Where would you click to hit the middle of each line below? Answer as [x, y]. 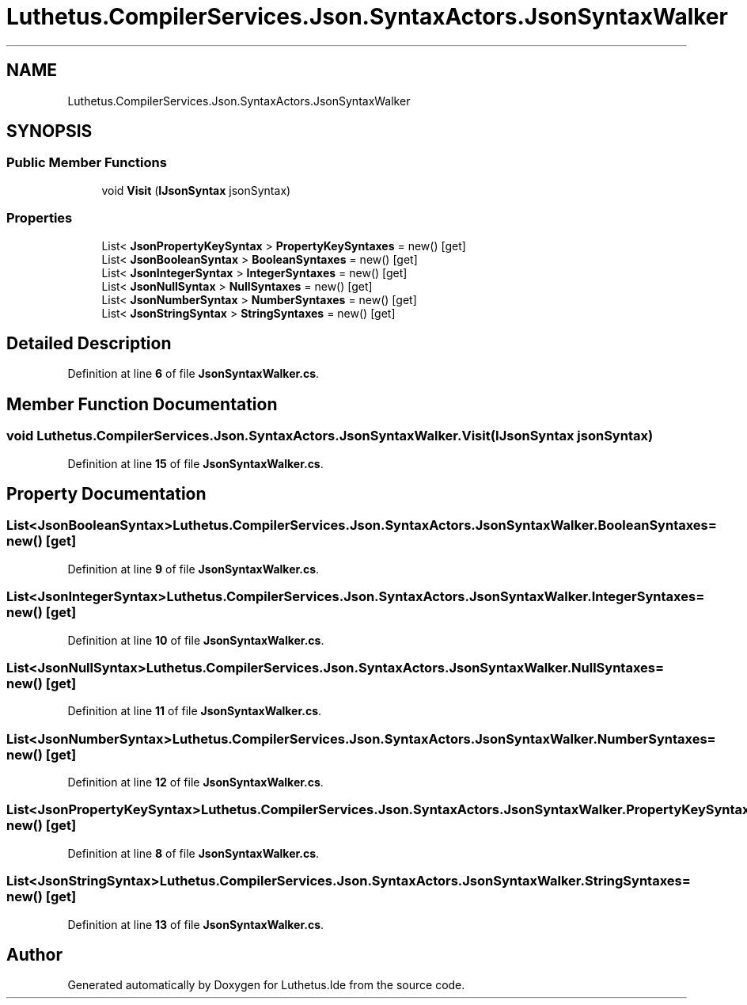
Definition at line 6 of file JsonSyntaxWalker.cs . [193, 374]
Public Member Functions [87, 163]
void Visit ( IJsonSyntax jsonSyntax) [196, 190]
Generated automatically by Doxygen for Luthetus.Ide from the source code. [266, 985]
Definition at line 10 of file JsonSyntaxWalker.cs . [196, 640]
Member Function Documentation [142, 404]
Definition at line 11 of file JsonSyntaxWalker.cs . [195, 711]
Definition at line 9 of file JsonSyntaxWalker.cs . [193, 569]
